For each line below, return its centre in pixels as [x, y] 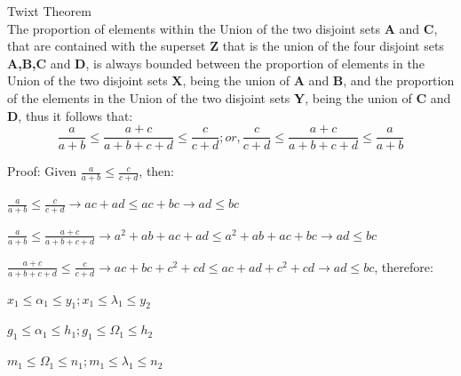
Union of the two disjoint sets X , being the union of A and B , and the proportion [231, 80]
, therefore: [404, 266]
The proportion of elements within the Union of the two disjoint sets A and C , [223, 28]
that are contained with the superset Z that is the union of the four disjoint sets [226, 46]
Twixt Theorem [49, 11]
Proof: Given [42, 171]
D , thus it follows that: [70, 115]
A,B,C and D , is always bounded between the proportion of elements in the [216, 63]
